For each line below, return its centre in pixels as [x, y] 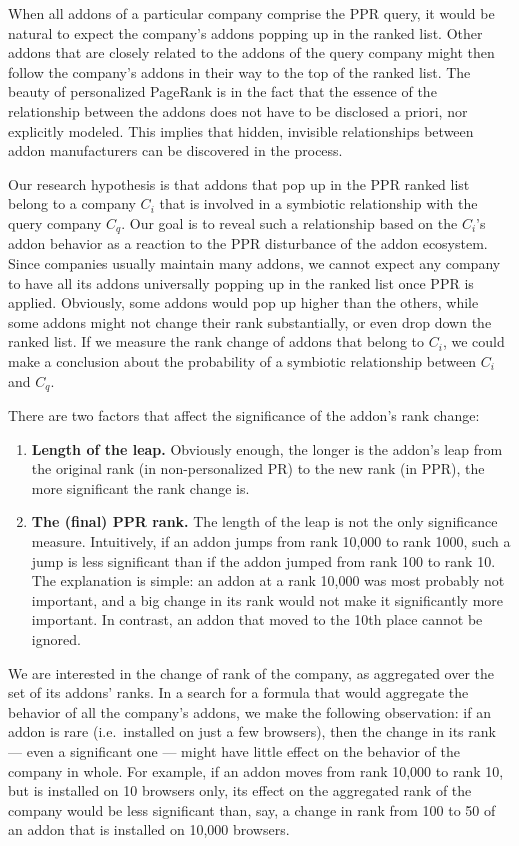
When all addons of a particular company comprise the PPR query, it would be [251, 13]
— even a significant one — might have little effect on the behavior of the [234, 750]
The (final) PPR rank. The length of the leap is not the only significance [264, 521]
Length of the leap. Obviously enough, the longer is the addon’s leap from [267, 448]
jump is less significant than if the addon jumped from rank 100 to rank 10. [263, 560]
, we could [473, 341]
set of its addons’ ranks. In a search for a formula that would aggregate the [238, 692]
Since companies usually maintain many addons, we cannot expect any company [254, 262]
